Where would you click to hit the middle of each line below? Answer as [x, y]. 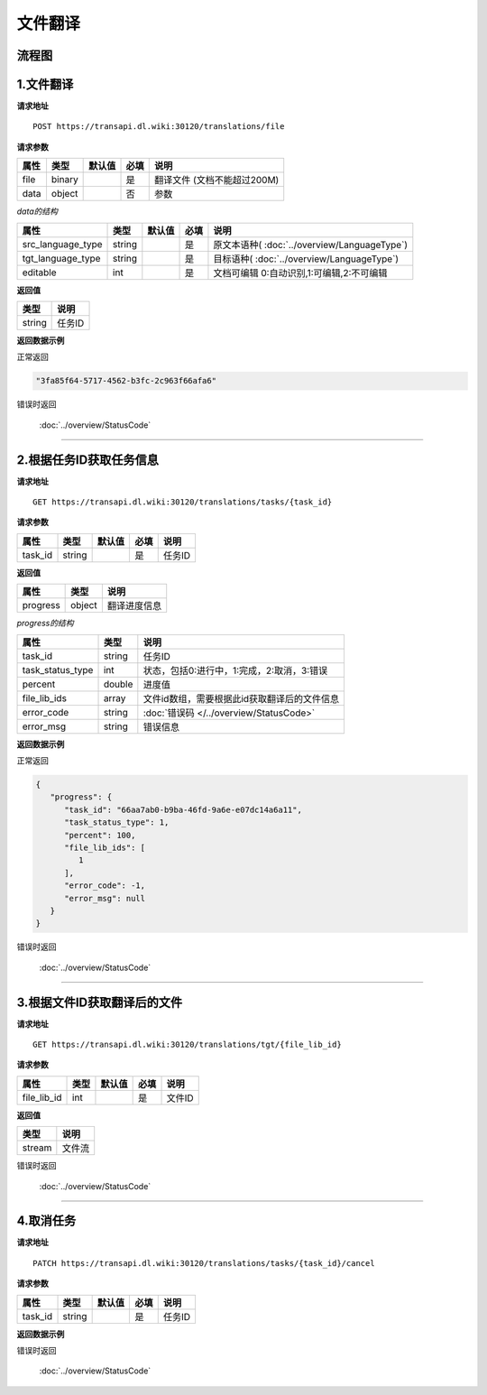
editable [40, 273]
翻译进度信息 [134, 606]
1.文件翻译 [45, 84]
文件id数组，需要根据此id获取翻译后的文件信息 [241, 698]
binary [64, 180]
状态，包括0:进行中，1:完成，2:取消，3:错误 [235, 670]
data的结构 [37, 211]
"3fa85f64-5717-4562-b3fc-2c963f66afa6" [126, 381]
